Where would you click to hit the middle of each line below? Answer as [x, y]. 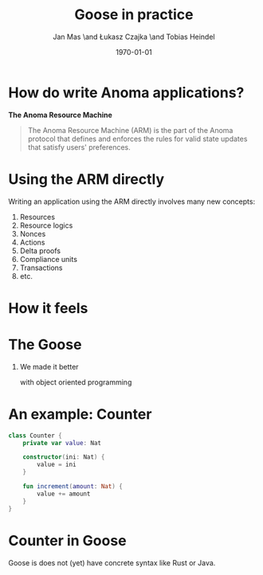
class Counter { [35, 436]
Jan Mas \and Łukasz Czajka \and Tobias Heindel [134, 37]
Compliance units [49, 259]
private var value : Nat [62, 443]
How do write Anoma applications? [126, 92]
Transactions [41, 268]
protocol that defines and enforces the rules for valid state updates [137, 139]
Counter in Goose [67, 540]
